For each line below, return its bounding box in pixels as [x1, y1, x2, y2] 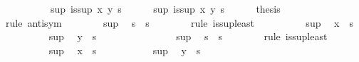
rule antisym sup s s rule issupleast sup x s [5, 15, 354, 30]
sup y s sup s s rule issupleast [48, 29, 328, 44]
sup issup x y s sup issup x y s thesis [50, 1, 281, 15]
